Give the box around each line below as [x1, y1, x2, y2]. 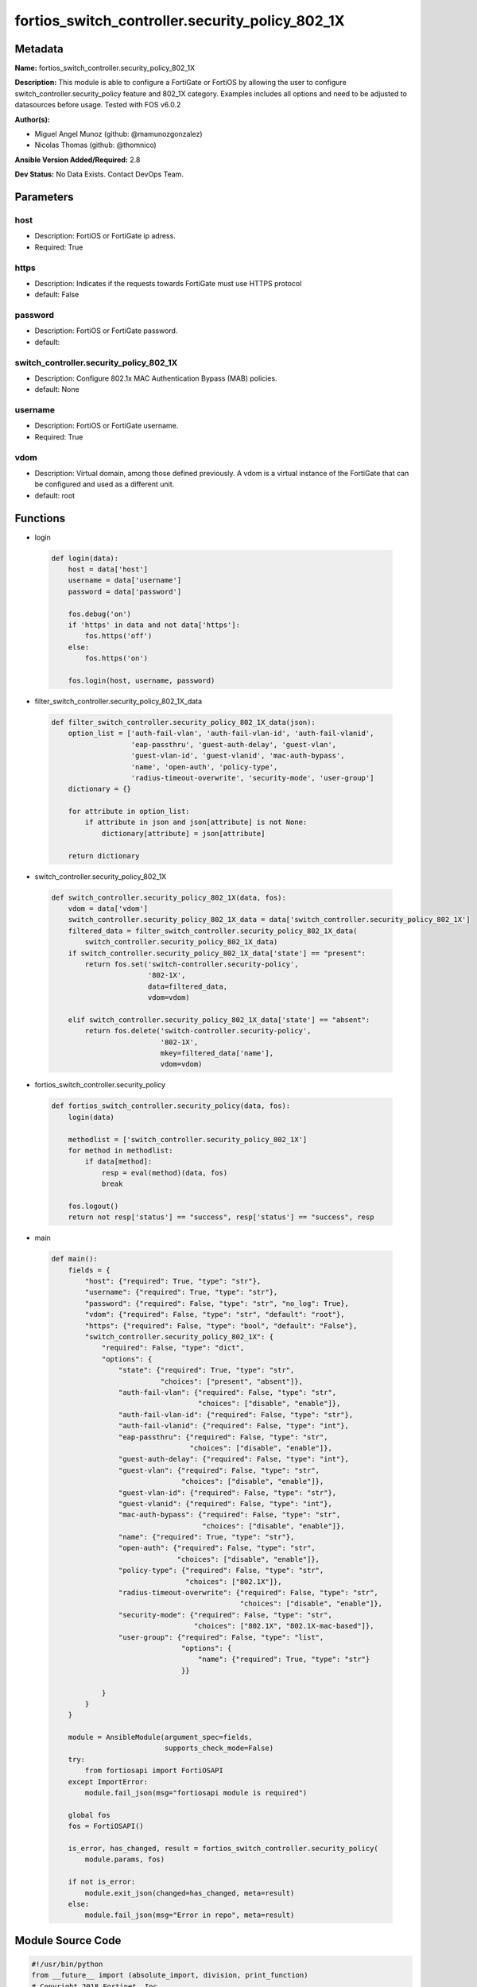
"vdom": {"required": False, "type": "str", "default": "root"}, [84, 1310, 345, 1319]
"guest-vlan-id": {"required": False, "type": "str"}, [118, 1488, 337, 1497]
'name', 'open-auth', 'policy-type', [130, 762, 278, 771]
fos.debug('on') [68, 609, 131, 618]
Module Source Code [14, 1934, 122, 1947]
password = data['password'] [68, 587, 182, 596]
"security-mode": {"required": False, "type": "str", [118, 1610, 333, 1619]
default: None [34, 385, 79, 394]
